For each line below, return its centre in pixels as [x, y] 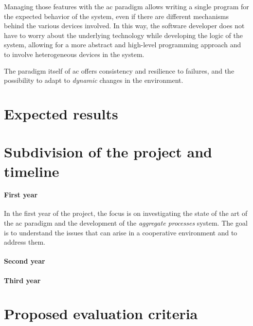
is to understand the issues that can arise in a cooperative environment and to [121, 232]
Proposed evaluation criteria [101, 314]
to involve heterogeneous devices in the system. [74, 54]
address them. [25, 242]
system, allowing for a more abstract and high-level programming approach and [123, 45]
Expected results [61, 113]
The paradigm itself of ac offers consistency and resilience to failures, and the [119, 70]
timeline [32, 171]
